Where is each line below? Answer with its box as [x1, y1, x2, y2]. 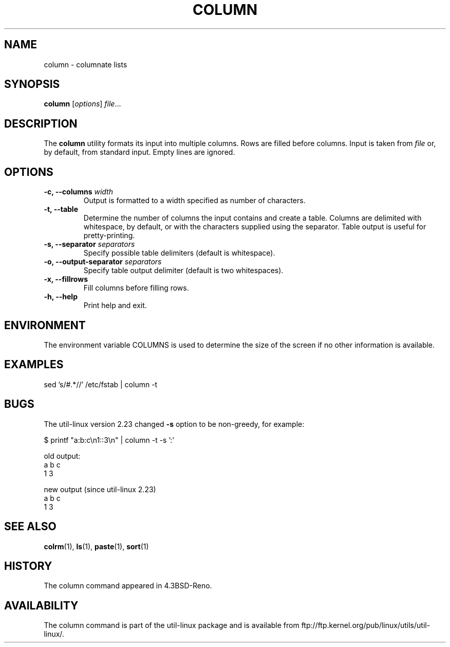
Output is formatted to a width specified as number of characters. [83, 196, 306, 205]
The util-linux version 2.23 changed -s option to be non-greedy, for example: [44, 419, 305, 428]
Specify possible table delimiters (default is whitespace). [83, 248, 275, 258]
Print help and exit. [83, 301, 147, 310]
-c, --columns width [44, 187, 113, 196]
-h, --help [44, 292, 78, 301]
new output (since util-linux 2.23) [44, 484, 156, 494]
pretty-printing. [83, 231, 135, 240]
